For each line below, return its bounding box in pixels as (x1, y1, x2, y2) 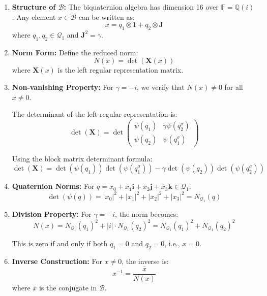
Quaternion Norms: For (12, 181, 95, 191)
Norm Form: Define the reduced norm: (12, 47, 138, 57)
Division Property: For (12, 208, 92, 219)
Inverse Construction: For (12, 255, 102, 266)
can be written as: (78, 11, 135, 22)
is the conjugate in (39, 282, 97, 292)
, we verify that (137, 81, 185, 92)
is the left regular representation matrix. (57, 64, 184, 75)
